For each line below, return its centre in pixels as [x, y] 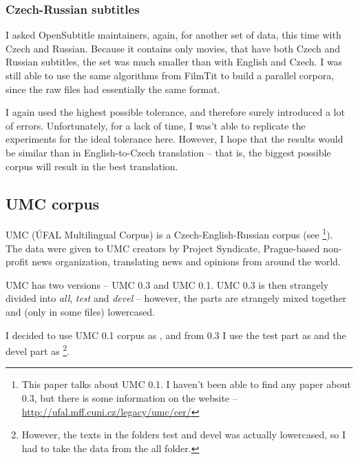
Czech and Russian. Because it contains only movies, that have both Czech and [173, 48]
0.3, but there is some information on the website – [129, 398]
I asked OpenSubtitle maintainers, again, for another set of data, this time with [173, 35]
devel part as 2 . [38, 350]
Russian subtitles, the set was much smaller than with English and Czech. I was [174, 62]
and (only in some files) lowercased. [80, 311]
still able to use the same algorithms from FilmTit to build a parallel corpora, [170, 75]
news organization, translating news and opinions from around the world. [186, 262]
